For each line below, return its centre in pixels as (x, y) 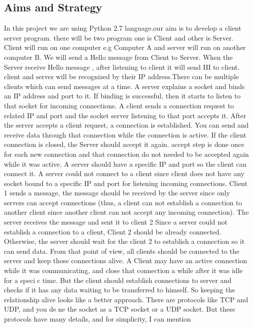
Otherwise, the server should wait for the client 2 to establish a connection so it (124, 241)
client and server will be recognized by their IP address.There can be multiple (122, 76)
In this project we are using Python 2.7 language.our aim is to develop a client (123, 28)
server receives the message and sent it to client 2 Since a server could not (116, 222)
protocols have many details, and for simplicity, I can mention (98, 319)
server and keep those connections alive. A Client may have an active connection (126, 260)
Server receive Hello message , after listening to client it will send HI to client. (122, 67)
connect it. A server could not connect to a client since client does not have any (124, 173)
